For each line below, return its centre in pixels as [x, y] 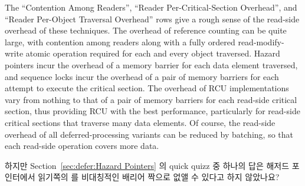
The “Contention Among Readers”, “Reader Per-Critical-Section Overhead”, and [151, 7]
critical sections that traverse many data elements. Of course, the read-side [140, 122]
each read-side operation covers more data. [82, 146]
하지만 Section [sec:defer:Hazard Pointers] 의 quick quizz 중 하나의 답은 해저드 [147, 165]
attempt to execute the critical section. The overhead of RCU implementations [147, 88]
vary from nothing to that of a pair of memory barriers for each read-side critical [151, 99]
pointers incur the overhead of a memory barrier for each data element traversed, [151, 64]
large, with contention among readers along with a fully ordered [120, 41]
